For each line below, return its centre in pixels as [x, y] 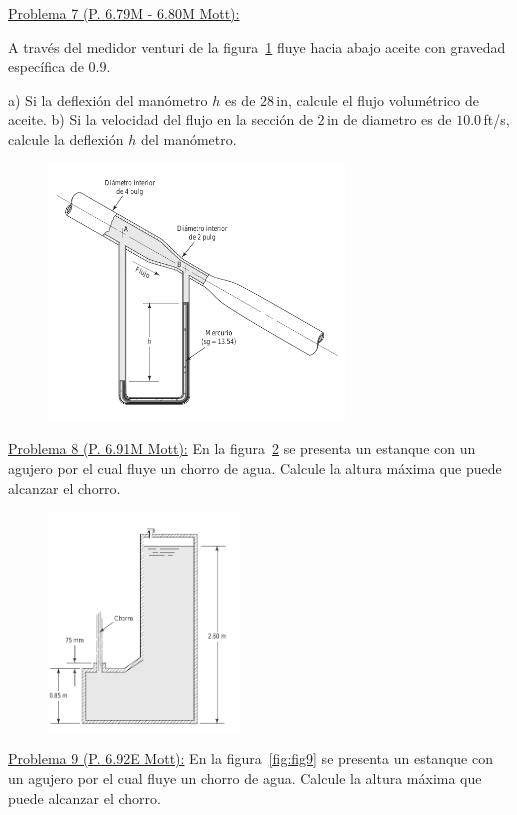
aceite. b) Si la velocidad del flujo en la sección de [160, 119]
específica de [46, 66]
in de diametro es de [389, 119]
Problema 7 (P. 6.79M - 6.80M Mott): [124, 13]
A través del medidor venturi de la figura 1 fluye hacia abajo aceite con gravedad [257, 46]
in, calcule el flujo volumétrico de [377, 99]
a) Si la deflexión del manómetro [108, 99]
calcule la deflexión [66, 138]
